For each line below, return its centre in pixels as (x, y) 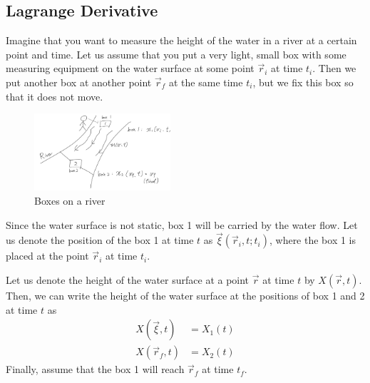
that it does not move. (55, 96)
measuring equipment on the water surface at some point (130, 68)
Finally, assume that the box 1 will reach (95, 369)
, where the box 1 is (313, 240)
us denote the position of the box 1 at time (100, 240)
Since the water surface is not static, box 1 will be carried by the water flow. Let (182, 224)
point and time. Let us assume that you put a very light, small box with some (176, 54)
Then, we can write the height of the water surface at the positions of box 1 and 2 (185, 296)
